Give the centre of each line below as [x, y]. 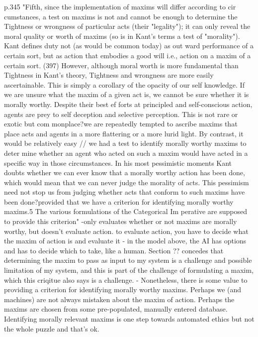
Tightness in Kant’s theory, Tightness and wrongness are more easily [109, 75]
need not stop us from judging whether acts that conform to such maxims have [125, 192]
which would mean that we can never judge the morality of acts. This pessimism [127, 182]
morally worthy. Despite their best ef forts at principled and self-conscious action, [128, 104]
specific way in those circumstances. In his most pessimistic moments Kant [118, 163]
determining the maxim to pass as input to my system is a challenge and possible [128, 260]
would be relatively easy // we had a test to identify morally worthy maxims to [125, 143]
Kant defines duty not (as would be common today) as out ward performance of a [129, 46]
